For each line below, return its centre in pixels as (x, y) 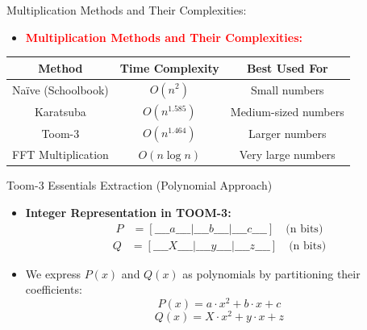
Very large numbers (287, 155)
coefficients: (54, 289)
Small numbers (287, 89)
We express (53, 273)
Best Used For (287, 67)
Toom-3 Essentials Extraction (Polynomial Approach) (140, 185)
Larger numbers (288, 134)
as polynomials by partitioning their (271, 273)
